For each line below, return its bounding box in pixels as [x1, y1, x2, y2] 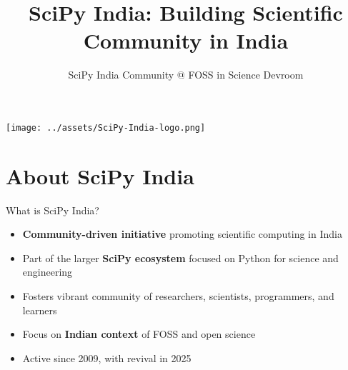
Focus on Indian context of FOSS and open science [22, 326, 256, 341]
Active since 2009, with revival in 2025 [22, 350, 192, 365]
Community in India [83, 26, 289, 55]
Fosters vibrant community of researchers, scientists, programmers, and [22, 289, 334, 304]
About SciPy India [6, 161, 194, 190]
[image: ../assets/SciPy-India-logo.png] [6, 122, 206, 133]
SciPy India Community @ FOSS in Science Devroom [68, 67, 304, 82]
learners [22, 302, 57, 317]
